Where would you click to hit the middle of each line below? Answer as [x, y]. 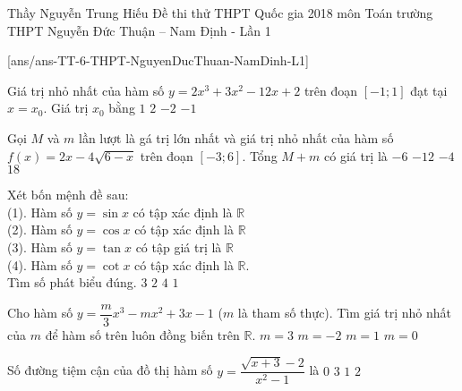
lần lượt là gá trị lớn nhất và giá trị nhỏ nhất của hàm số [236, 137]
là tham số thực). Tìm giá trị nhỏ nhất [344, 313]
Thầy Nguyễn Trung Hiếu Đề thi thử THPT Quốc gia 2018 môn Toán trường [220, 13]
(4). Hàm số [40, 264]
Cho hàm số [40, 313]
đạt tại [429, 90]
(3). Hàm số [40, 246]
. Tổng [260, 155]
